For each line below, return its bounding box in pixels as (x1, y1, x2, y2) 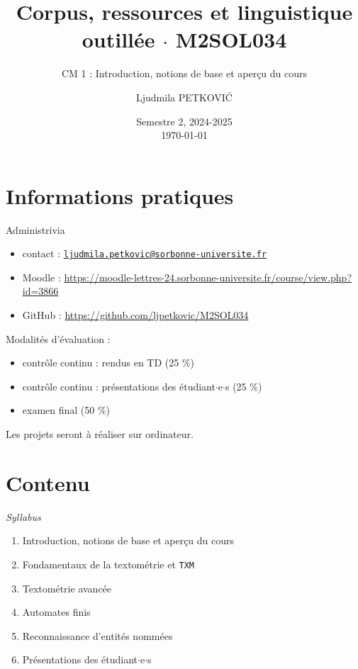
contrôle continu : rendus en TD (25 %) (22, 355, 195, 370)
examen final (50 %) (22, 403, 111, 417)
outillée (82, 25, 155, 54)
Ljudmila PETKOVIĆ (136, 89, 233, 104)
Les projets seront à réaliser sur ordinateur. (6, 427, 194, 442)
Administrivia (6, 222, 65, 237)
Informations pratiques (6, 181, 234, 210)
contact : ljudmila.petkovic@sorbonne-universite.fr (22, 246, 267, 261)
